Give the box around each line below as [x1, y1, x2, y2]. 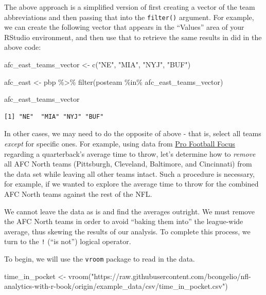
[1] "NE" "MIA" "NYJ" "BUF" [4, 113, 104, 120]
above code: [4, 42, 41, 52]
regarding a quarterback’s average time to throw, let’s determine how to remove [4, 148, 256, 159]
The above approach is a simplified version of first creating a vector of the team [4, 2, 255, 12]
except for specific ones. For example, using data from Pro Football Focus [4, 138, 235, 149]
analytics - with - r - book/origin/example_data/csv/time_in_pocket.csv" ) [4, 281, 228, 291]
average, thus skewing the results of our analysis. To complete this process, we [4, 226, 251, 236]
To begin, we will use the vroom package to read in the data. [4, 253, 195, 264]
